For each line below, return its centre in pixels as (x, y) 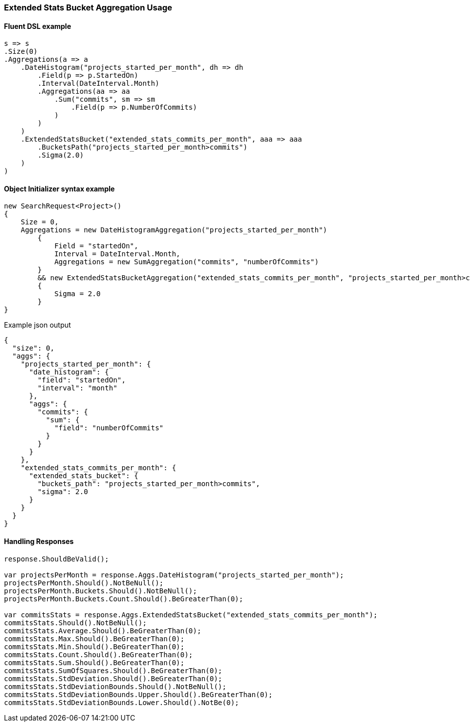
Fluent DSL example (38, 26)
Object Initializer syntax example (59, 188)
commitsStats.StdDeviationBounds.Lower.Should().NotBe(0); (122, 702)
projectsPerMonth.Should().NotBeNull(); (84, 583)
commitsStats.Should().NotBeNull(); (75, 623)
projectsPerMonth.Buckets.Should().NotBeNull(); (101, 591)
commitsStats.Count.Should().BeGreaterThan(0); (99, 654)
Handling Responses (39, 542)
